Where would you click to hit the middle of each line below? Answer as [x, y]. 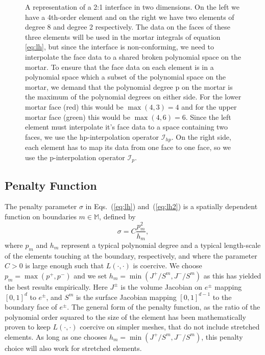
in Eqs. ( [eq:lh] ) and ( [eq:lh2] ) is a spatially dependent [172, 206]
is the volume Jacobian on [162, 286]
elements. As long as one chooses [56, 336]
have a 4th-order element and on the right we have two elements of [130, 17]
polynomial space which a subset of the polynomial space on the [126, 77]
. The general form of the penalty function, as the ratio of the [164, 307]
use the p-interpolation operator [75, 157]
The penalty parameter [41, 206]
